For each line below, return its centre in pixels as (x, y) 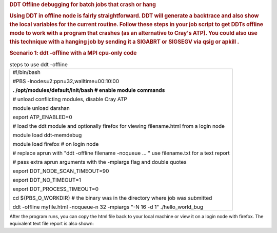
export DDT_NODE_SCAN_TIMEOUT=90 (61, 171)
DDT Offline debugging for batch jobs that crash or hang (83, 4)
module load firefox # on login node (56, 144)
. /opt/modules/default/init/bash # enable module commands (89, 90)
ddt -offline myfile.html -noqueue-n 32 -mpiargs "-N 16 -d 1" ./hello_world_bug (108, 207)
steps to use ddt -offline (38, 64)
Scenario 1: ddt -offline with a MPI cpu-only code (73, 53)
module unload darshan (41, 108)
